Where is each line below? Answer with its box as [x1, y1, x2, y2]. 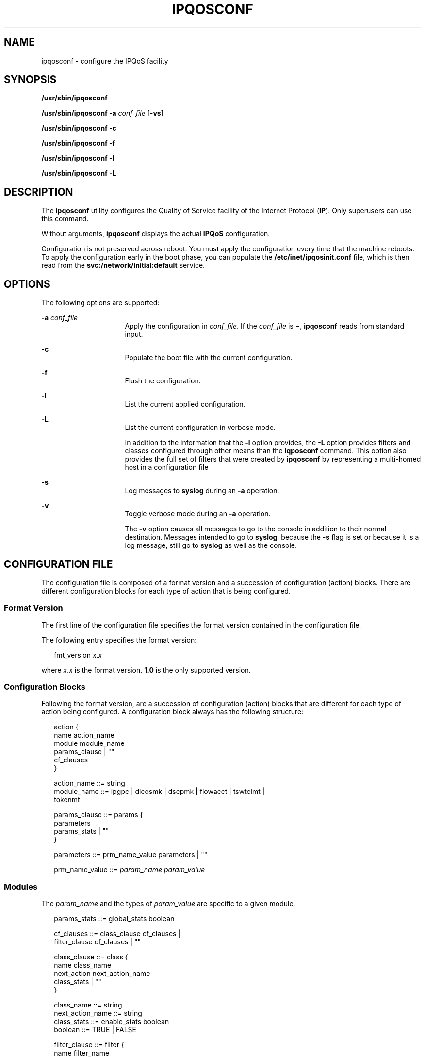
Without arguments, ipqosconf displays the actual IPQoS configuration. [41, 230, 270, 238]
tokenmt [54, 795, 80, 804]
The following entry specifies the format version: [41, 635, 197, 644]
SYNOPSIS [4, 73, 57, 86]
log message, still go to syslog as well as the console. [125, 541, 297, 550]
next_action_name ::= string [54, 1009, 142, 1018]
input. [125, 330, 143, 339]
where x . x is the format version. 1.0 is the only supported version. [41, 665, 251, 674]
